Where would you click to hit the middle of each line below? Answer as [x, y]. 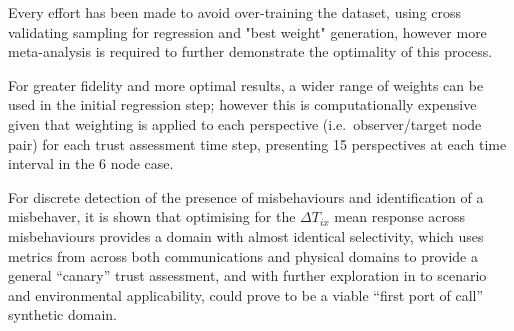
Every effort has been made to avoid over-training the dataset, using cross [235, 12]
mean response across [399, 216]
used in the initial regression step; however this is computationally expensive [242, 104]
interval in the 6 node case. [91, 163]
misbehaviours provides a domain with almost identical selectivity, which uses [246, 235]
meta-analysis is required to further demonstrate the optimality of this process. [250, 51]
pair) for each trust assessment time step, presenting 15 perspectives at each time [257, 143]
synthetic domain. [62, 314]
